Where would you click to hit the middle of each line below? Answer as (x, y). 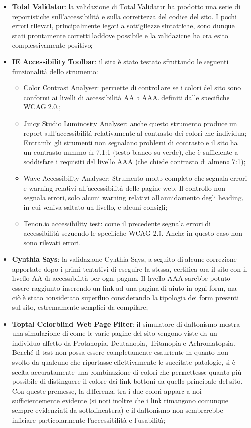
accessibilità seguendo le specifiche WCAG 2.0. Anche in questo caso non (133, 233)
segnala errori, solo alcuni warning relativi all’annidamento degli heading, (134, 197)
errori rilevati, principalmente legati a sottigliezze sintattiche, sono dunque (123, 26)
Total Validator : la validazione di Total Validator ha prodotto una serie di (126, 6)
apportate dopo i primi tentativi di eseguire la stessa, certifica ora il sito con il (129, 268)
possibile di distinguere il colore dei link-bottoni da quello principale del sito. (127, 381)
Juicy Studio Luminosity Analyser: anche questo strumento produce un (130, 123)
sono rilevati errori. (52, 242)
